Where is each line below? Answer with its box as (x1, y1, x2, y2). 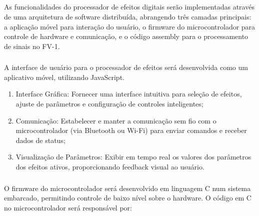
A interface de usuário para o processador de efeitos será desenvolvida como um (4, 62, 248, 72)
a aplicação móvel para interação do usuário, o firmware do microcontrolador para (4, 21, 255, 31)
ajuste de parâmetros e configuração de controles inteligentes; (15, 98, 203, 109)
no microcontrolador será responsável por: (4, 202, 132, 212)
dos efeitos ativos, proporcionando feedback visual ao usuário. (15, 161, 204, 172)
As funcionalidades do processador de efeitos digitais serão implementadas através (4, 1, 254, 12)
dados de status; (15, 134, 65, 145)
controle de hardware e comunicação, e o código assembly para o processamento (4, 31, 248, 41)
